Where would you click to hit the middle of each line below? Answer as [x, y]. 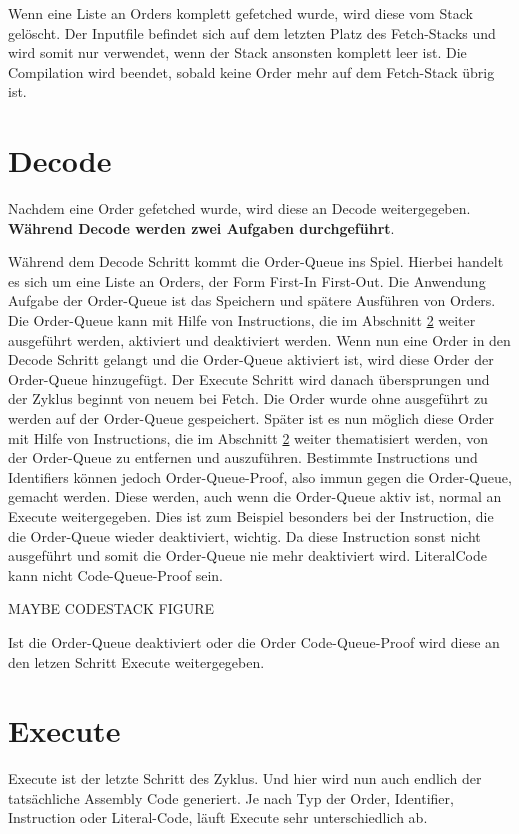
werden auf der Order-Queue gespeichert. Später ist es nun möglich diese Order [251, 418]
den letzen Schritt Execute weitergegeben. [136, 661]
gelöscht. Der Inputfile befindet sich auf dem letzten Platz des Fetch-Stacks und [252, 32]
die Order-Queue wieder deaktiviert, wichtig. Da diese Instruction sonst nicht [244, 535]
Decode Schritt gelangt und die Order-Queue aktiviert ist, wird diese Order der [251, 359]
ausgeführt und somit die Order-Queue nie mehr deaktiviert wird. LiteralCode [247, 555]
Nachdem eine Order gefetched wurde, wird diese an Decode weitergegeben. [239, 208]
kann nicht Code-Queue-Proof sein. [115, 574]
